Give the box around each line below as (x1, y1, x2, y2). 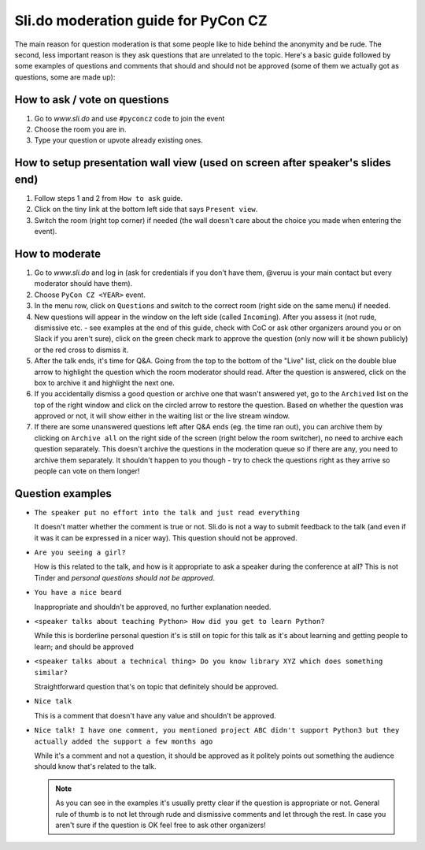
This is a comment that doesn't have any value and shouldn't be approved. (34, 711, 277, 720)
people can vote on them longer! (34, 466, 140, 476)
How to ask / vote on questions (14, 93, 169, 106)
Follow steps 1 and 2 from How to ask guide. (34, 193, 183, 202)
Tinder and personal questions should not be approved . (34, 573, 216, 582)
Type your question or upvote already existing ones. (34, 135, 204, 145)
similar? (34, 668, 68, 677)
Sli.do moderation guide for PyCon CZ (14, 12, 268, 29)
